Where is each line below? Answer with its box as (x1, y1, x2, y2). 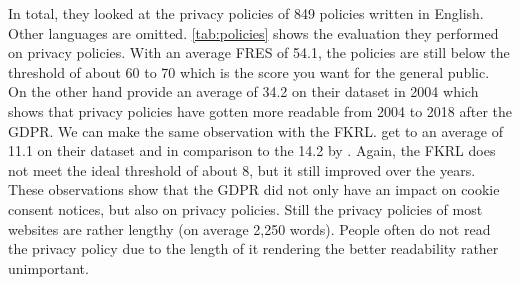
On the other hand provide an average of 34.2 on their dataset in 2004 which (8, 81, 479, 102)
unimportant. (8, 257, 89, 278)
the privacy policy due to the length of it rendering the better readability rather (8, 238, 499, 259)
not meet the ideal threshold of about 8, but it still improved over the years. (8, 159, 476, 180)
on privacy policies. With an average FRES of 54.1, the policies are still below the (8, 42, 510, 63)
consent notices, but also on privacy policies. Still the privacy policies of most (8, 198, 483, 219)
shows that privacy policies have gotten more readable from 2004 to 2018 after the (8, 100, 512, 121)
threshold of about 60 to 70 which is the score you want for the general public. (8, 61, 490, 82)
